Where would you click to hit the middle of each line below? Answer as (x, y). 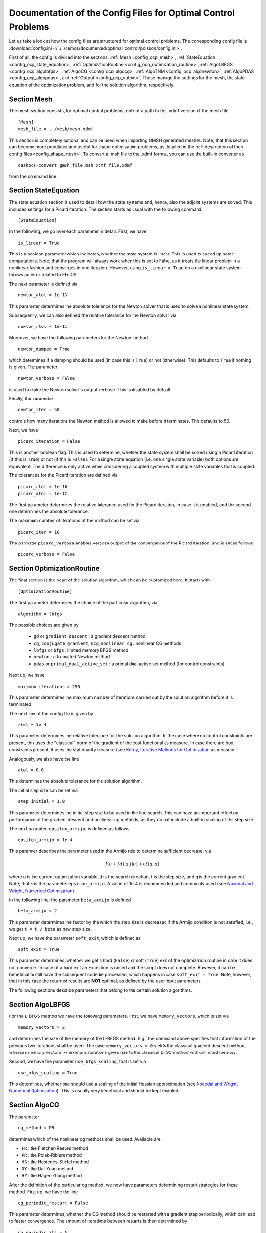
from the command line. (33, 176)
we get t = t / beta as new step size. (50, 929)
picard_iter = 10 (39, 532)
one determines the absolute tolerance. (49, 511)
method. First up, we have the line (44, 1192)
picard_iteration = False (49, 441)
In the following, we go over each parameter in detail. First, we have (78, 231)
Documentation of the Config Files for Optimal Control (122, 13)
